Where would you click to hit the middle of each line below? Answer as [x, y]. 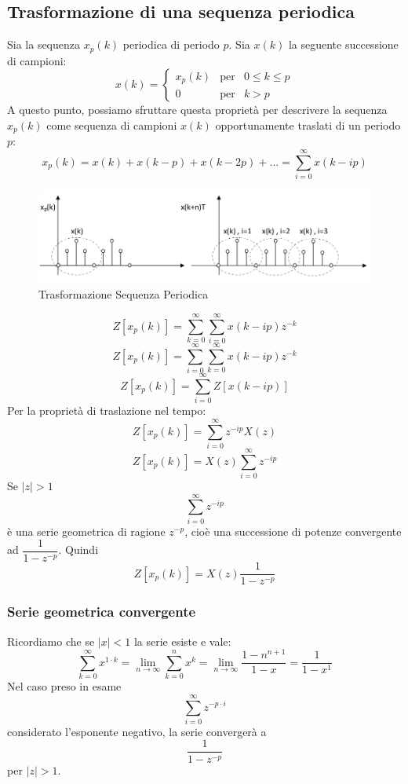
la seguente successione [343, 44]
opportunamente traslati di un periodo [308, 125]
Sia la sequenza [44, 44]
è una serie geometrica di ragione [86, 531]
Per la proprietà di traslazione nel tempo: [107, 410]
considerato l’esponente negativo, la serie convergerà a [137, 731]
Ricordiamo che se [51, 641]
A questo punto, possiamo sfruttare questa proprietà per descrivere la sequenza [197, 110]
